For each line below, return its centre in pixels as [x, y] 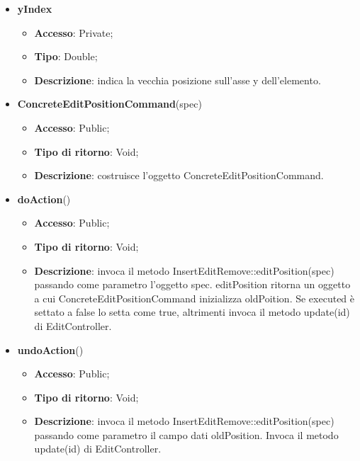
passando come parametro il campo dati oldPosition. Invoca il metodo [186, 434]
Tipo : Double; [66, 56]
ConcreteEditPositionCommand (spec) [109, 104]
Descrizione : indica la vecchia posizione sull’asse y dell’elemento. [178, 80]
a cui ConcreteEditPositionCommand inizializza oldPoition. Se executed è [195, 298]
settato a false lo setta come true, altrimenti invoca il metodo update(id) [192, 312]
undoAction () [50, 349]
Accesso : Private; [74, 32]
